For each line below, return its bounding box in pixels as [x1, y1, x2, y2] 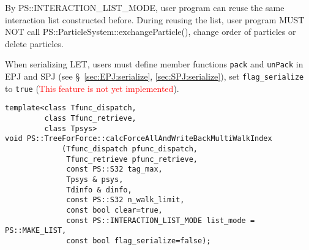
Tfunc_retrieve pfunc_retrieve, [66, 154, 198, 164]
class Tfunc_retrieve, [44, 114, 136, 123]
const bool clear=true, [66, 205, 163, 214]
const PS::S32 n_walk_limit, [66, 195, 185, 205]
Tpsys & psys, [66, 175, 124, 184]
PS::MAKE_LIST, [5, 226, 67, 235]
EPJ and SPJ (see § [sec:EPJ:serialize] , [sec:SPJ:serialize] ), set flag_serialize [5, 70, 304, 83]
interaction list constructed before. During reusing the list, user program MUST [5, 13, 305, 26]
